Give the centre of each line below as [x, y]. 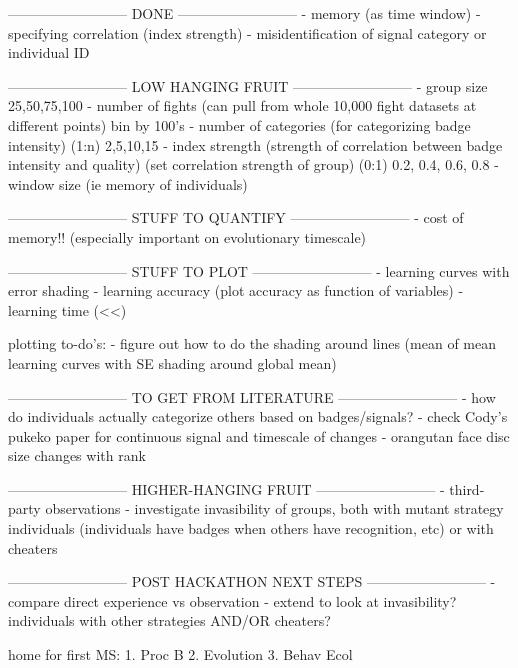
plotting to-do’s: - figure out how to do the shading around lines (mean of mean [252, 343]
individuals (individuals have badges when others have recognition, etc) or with [251, 528]
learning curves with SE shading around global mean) [172, 362]
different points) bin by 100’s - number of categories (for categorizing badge [239, 124]
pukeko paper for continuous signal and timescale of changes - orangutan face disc [259, 435]
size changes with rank [77, 455]
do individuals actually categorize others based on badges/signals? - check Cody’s [258, 416]
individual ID [49, 52]
